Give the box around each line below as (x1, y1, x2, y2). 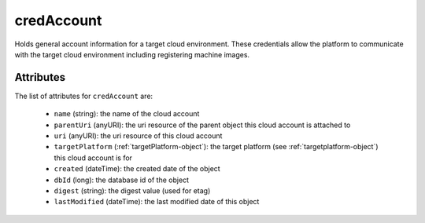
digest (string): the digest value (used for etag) (54, 185, 211, 196)
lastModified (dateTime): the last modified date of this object (54, 197, 260, 207)
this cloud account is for (54, 153, 133, 163)
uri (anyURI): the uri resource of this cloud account (54, 131, 223, 141)
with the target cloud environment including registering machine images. (14, 49, 250, 59)
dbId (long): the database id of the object (54, 175, 189, 185)
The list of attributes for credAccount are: (14, 91, 153, 101)
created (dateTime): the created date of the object (54, 164, 220, 174)
